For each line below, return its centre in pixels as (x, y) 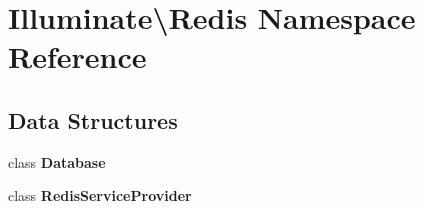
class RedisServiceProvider (100, 195)
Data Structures (93, 119)
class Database (57, 161)
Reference (77, 56)
